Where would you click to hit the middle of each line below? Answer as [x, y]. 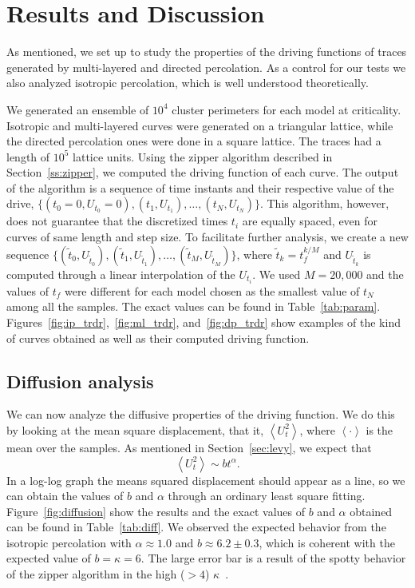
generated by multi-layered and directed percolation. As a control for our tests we [206, 67]
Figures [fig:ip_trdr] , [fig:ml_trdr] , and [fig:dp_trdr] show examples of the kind [204, 322]
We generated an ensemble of [78, 109]
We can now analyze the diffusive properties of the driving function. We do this [201, 414]
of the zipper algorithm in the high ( [96, 574]
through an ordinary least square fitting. [267, 496]
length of [28, 156]
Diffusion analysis [80, 381]
